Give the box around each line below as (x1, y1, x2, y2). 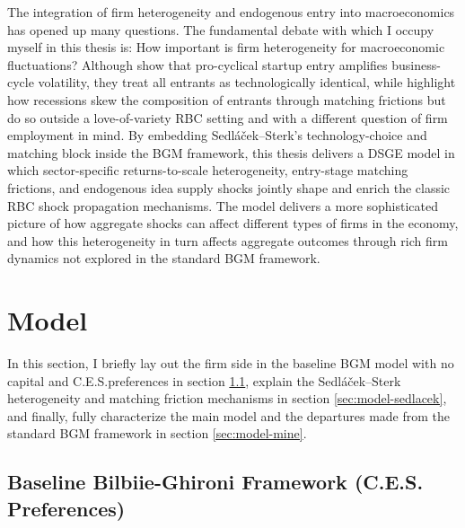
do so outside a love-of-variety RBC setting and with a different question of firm (7, 108, 448, 127)
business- (391, 55, 441, 74)
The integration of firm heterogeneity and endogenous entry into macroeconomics (7, 3, 455, 21)
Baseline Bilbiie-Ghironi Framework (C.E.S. (7, 468, 424, 496)
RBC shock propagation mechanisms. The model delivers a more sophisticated (7, 196, 439, 215)
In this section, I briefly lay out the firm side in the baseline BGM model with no (7, 354, 454, 373)
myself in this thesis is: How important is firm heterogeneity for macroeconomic (7, 38, 445, 57)
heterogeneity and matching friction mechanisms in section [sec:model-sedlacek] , (7, 389, 447, 408)
